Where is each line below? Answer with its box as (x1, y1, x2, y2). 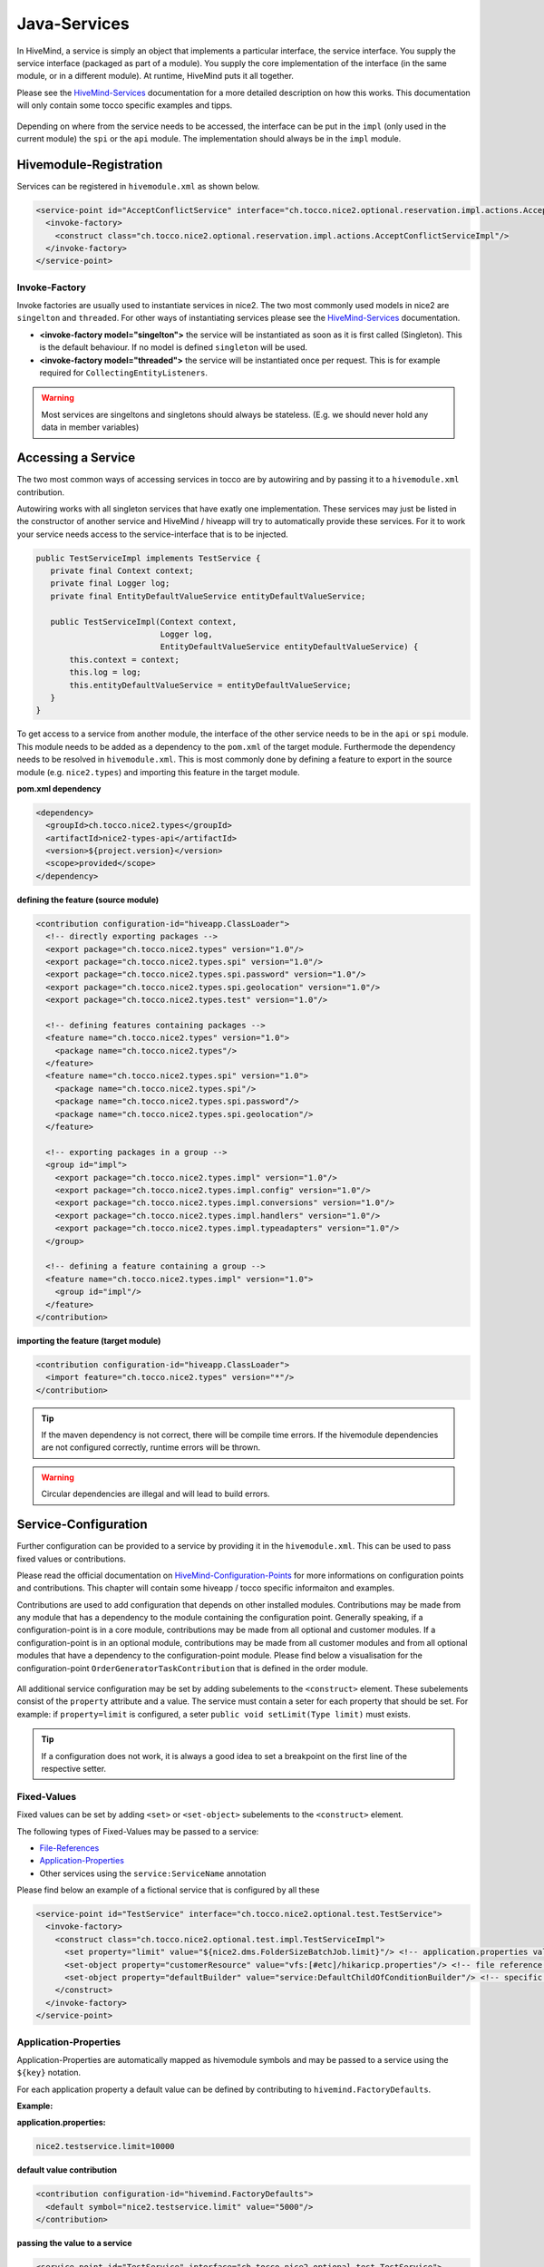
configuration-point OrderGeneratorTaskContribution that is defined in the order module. (16, 1662, 369, 1673)
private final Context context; (50, 566, 194, 576)
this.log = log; (69, 667, 142, 677)
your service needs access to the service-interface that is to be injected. (16, 529, 289, 540)
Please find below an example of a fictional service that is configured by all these (16, 1884, 320, 1895)
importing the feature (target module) (16, 1335, 161, 1346)
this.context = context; (69, 654, 180, 665)
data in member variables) (41, 422, 140, 433)
